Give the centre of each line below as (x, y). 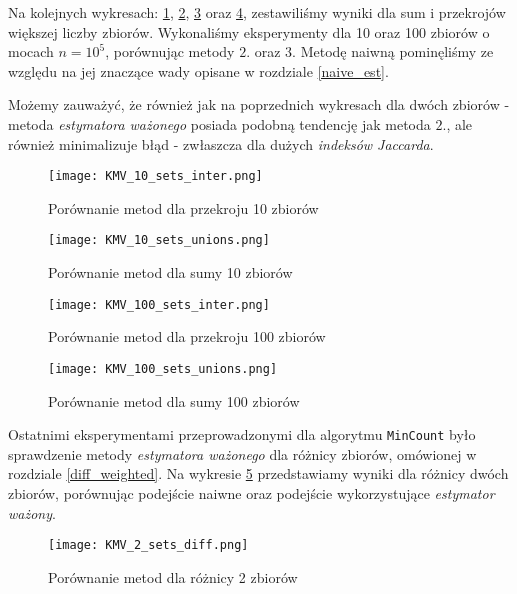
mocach (31, 51)
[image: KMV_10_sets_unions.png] (159, 240)
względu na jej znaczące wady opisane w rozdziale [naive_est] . (198, 70)
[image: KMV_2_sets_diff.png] (148, 545)
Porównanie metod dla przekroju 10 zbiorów (183, 207)
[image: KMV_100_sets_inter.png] (159, 304)
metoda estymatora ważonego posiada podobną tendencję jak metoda (219, 123)
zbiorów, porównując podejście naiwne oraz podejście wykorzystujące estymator (251, 493)
